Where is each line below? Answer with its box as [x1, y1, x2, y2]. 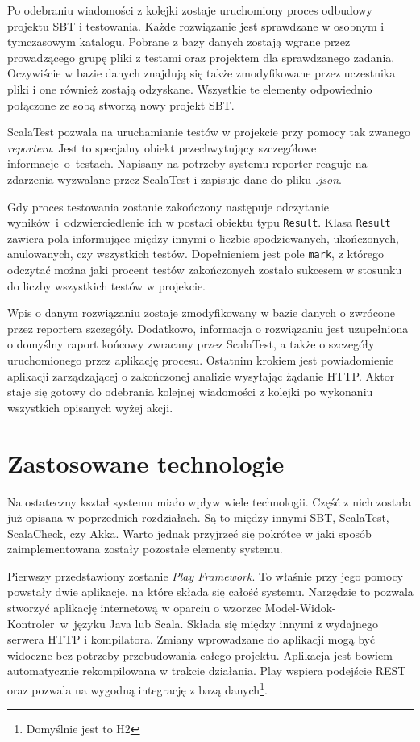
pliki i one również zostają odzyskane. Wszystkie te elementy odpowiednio [7, 80, 372, 97]
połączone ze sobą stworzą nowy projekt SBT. [7, 96, 235, 113]
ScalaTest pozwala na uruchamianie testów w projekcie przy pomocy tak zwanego [7, 123, 410, 140]
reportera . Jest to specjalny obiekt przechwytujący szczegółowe [7, 139, 317, 156]
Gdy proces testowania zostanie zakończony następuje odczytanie [7, 198, 330, 215]
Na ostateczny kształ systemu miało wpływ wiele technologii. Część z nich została [7, 493, 411, 510]
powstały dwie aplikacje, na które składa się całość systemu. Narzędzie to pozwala [7, 583, 414, 600]
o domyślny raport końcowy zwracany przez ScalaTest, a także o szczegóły [7, 336, 375, 352]
